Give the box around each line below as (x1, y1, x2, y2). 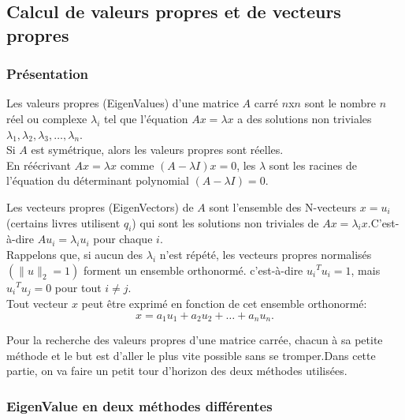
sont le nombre (304, 95, 376, 111)
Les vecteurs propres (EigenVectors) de (6, 198, 194, 215)
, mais (351, 261, 381, 278)
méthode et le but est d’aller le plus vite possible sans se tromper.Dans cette (6, 347, 376, 363)
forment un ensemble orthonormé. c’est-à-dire (83, 261, 303, 278)
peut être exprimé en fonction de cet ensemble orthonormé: (81, 294, 367, 311)
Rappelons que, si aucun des (6, 246, 143, 262)
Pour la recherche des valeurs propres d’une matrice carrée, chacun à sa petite (6, 332, 383, 348)
